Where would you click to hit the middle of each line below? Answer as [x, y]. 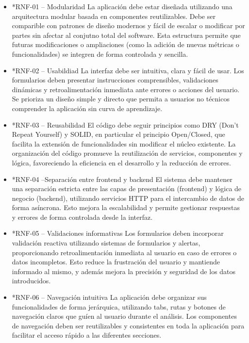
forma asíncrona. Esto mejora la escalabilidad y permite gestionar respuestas [126, 207]
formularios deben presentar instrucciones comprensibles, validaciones [115, 80]
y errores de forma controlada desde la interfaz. [82, 217]
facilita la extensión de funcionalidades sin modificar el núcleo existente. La [124, 143]
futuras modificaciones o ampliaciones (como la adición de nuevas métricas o [125, 44]
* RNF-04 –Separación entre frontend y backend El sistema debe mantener [122, 179]
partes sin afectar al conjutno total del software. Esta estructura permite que [126, 35]
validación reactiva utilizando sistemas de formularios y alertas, [106, 243]
